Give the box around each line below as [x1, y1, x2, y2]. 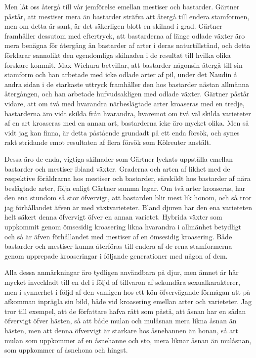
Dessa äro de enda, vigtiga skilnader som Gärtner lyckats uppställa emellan [4, 153, 233, 164]
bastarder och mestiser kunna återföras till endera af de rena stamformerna [4, 241, 232, 251]
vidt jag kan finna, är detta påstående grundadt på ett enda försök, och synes [4, 127, 240, 137]
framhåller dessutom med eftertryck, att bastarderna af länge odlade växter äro [4, 30, 245, 41]
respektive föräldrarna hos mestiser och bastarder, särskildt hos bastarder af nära [4, 173, 251, 183]
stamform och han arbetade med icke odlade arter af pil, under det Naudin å [4, 69, 237, 80]
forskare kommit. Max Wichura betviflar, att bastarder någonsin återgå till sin [4, 59, 243, 70]
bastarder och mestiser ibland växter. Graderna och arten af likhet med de [4, 163, 230, 174]
